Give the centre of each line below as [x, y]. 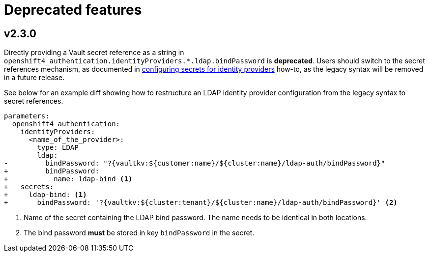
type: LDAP [58, 148]
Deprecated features [73, 10]
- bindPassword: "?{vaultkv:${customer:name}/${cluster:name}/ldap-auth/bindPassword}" [195, 163]
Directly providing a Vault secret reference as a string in [94, 53]
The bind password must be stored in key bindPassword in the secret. [139, 233]
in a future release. [34, 78]
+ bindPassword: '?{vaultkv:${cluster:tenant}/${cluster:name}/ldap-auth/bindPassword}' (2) [201, 203]
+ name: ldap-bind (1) [68, 179]
